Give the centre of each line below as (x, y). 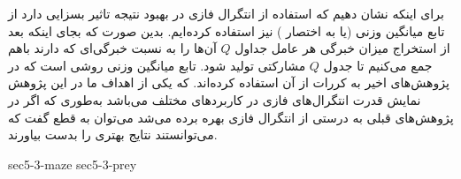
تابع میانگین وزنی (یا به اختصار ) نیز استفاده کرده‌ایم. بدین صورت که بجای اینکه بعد (227, 30)
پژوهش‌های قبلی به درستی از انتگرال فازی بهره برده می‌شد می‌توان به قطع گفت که (231, 117)
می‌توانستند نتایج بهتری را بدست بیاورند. (113, 134)
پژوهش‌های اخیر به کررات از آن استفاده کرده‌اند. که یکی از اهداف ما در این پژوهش (229, 82)
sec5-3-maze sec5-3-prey (73, 164)
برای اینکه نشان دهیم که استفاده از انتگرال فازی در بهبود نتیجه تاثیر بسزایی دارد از (226, 13)
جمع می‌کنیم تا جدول (378, 65)
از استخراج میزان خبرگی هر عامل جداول (342, 48)
